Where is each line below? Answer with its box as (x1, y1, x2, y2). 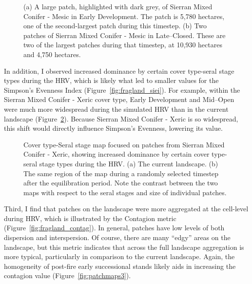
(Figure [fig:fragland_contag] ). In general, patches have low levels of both (4, 223, 225, 233)
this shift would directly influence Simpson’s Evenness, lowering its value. (4, 123, 223, 133)
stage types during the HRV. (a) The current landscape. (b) (39, 158, 218, 168)
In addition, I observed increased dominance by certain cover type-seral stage (4, 65, 234, 76)
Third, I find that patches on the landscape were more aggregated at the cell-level (4, 203, 249, 214)
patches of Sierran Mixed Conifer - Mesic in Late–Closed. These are (23, 30, 226, 40)
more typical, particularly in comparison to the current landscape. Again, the (4, 251, 235, 262)
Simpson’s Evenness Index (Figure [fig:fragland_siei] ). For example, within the (4, 84, 240, 95)
